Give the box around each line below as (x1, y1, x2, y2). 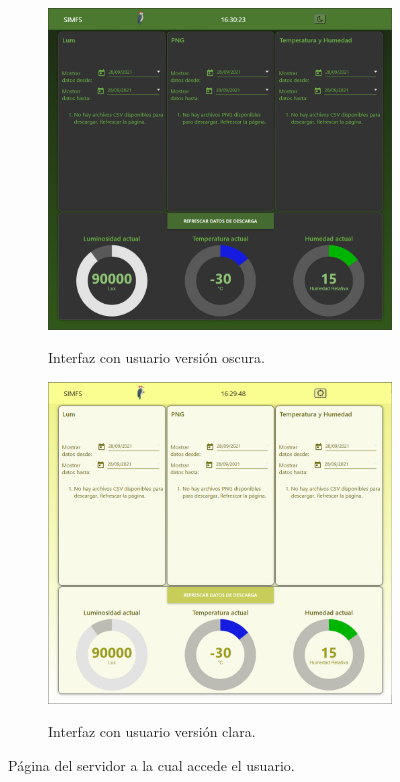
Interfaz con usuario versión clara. (48, 721, 256, 742)
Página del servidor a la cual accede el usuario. (8, 755, 295, 776)
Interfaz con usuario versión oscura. (48, 347, 265, 368)
